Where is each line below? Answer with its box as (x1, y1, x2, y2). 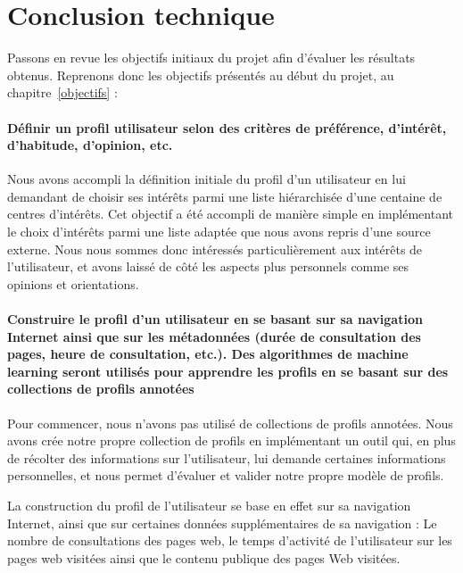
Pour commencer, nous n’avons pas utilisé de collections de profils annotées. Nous (7, 413, 453, 432)
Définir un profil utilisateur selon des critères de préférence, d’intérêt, (7, 118, 447, 137)
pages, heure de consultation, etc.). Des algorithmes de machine (7, 345, 409, 363)
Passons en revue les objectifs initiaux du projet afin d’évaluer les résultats (7, 48, 416, 67)
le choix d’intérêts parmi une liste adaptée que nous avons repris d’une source (7, 222, 431, 241)
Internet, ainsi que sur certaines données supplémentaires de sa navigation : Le (7, 513, 437, 532)
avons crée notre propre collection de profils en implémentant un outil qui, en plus (7, 431, 456, 450)
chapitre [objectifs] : (7, 83, 118, 102)
